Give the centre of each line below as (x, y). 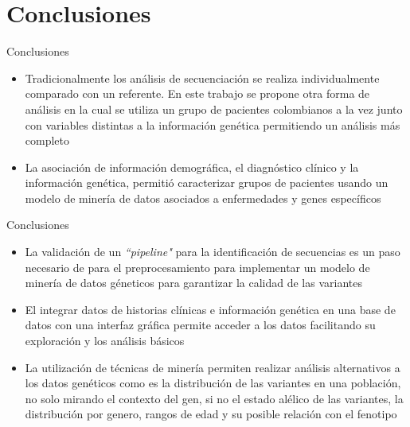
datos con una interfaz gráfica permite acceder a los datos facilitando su (200, 325)
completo (47, 140)
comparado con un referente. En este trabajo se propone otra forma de (197, 93)
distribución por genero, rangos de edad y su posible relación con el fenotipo (211, 414)
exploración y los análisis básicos (105, 341)
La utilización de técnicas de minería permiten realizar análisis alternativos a (213, 367)
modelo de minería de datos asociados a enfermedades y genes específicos (203, 198)
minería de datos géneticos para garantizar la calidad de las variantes (194, 283)
